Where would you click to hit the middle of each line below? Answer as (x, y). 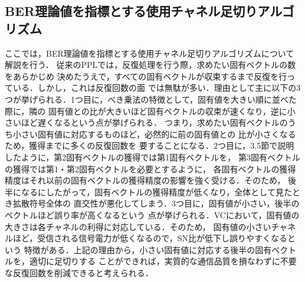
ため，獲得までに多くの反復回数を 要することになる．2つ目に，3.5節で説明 (150, 145)
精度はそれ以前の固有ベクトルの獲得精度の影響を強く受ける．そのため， (145, 180)
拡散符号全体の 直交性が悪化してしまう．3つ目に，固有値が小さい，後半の (156, 203)
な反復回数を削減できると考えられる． (79, 272)
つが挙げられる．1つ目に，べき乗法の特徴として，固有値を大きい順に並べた (151, 99)
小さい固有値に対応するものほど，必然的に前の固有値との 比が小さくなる (154, 134)
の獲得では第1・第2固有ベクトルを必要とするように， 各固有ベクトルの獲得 (150, 168)
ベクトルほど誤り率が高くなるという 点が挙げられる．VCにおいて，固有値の (152, 214)
